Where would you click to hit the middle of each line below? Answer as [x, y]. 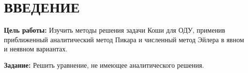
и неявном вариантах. [36, 49]
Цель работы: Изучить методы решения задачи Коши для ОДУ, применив [115, 30]
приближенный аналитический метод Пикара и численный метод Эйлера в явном [124, 39]
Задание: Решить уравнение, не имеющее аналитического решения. [104, 65]
